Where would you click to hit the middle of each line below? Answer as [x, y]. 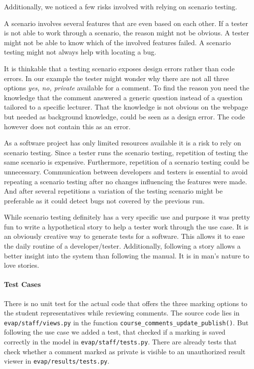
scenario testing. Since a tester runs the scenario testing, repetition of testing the [126, 152]
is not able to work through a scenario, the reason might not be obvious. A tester [127, 33]
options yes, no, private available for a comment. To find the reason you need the [127, 88]
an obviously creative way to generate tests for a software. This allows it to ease [125, 236]
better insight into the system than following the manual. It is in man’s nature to [127, 255]
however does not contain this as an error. [67, 126]
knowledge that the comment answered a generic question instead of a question [123, 97]
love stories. [22, 265]
